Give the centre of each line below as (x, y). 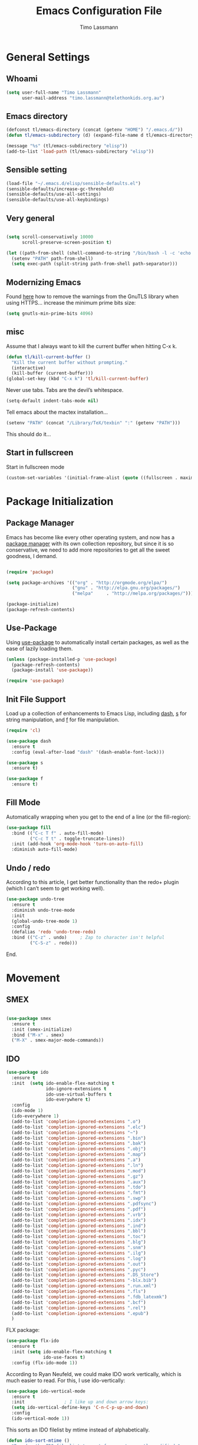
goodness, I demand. (32, 556)
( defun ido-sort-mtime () (38, 1440)
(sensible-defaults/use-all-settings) (54, 194)
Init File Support (36, 699)
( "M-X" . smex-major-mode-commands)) (58, 1040)
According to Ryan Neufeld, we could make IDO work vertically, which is (94, 1374)
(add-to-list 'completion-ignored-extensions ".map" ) (79, 1154)
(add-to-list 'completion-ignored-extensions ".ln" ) (77, 1165)
